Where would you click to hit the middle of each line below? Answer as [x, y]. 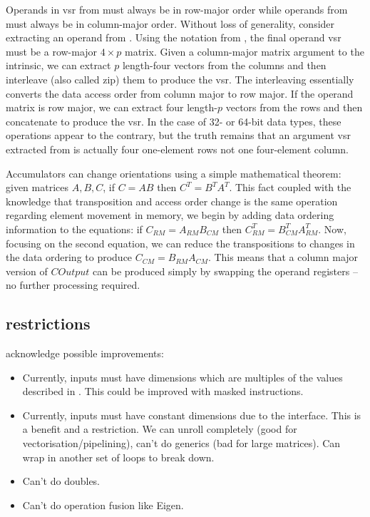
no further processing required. [73, 285]
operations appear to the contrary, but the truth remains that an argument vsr [178, 135]
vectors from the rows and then [294, 107]
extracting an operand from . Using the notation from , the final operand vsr [174, 37]
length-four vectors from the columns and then [224, 65]
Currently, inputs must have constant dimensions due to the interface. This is [192, 415]
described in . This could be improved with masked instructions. [163, 391]
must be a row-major [52, 51]
